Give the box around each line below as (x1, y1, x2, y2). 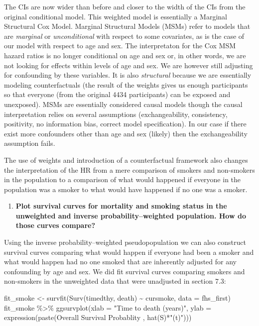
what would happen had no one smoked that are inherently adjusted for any (4, 256, 237, 267)
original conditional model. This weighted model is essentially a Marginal (4, 11, 228, 21)
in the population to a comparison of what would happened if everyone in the (4, 174, 241, 185)
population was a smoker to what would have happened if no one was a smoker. (4, 184, 248, 194)
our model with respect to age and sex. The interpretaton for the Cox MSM (4, 40, 236, 51)
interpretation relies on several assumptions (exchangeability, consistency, (4, 109, 228, 119)
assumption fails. (4, 138, 55, 148)
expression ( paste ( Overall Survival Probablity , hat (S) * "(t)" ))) (4, 312, 192, 323)
